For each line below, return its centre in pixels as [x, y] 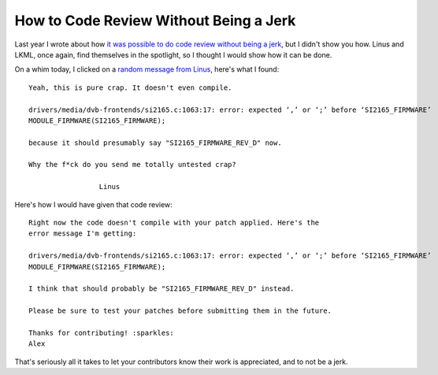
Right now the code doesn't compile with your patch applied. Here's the [174, 223]
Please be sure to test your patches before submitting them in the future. [180, 311]
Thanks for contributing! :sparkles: [102, 332]
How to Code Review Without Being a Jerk [155, 20]
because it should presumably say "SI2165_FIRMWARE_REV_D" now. [156, 143]
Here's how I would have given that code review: [93, 204]
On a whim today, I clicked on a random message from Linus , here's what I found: [147, 69]
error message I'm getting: [83, 234]
